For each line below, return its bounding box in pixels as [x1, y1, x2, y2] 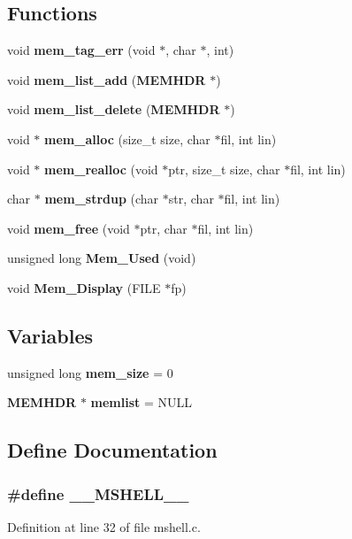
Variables [7, 321, 94, 349]
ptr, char [140, 219, 187, 237]
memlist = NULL [90, 393, 193, 412]
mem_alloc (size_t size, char [44, 129, 210, 148]
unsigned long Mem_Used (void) [7, 249, 196, 267]
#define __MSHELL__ [7, 482, 189, 504]
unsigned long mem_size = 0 [7, 363, 173, 381]
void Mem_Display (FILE [7, 278, 161, 296]
